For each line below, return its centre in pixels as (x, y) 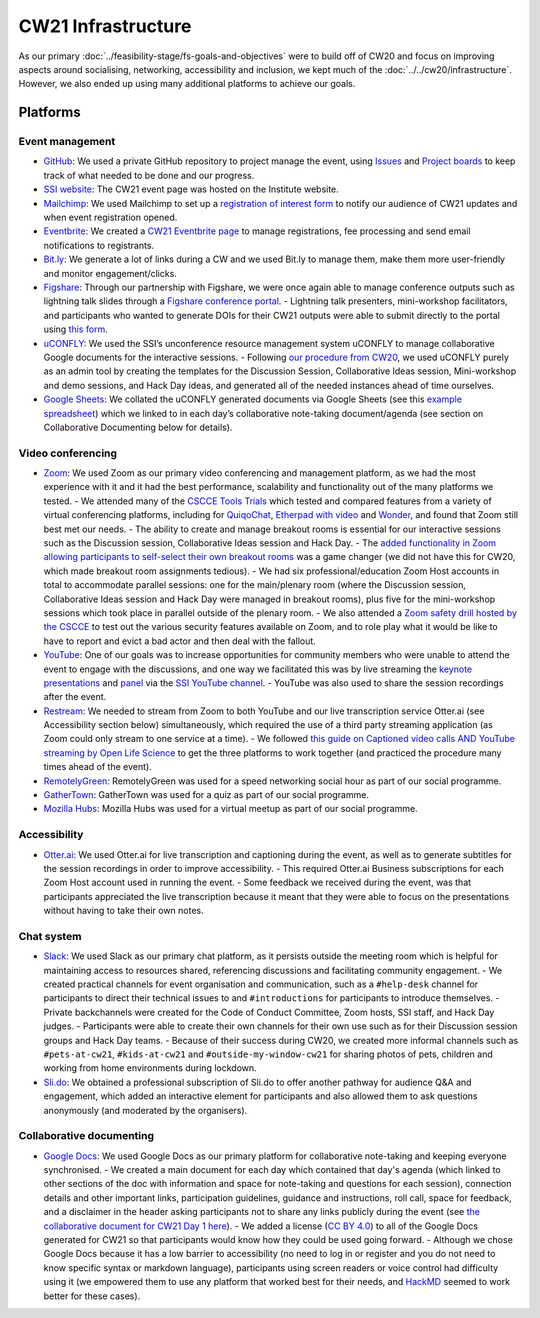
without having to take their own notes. (123, 911)
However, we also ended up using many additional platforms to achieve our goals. (187, 84)
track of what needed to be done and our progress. (149, 175)
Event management (67, 142)
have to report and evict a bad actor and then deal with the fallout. (180, 641)
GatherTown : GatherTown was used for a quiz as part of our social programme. (206, 795)
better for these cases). (92, 1296)
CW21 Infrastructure (105, 26)
